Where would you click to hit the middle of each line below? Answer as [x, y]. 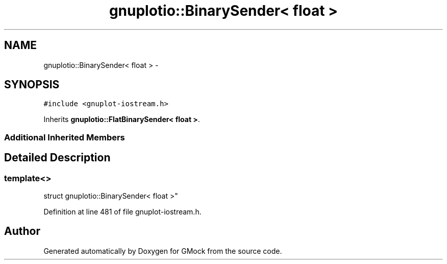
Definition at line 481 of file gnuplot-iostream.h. [122, 212]
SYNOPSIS [32, 85]
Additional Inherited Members [65, 137]
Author [22, 231]
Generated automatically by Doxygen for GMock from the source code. [163, 251]
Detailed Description [57, 158]
